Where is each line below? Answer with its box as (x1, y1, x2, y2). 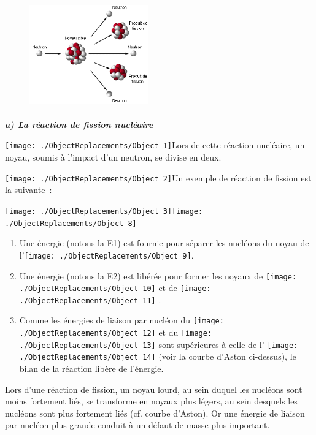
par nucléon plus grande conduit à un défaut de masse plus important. (5, 418, 270, 431)
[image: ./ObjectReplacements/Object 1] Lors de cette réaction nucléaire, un (5, 138, 305, 151)
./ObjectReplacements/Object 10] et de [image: (19, 281, 211, 294)
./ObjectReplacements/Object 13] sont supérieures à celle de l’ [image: (19, 338, 298, 350)
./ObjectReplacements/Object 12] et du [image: (19, 326, 212, 339)
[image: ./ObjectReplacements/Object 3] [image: (5, 206, 203, 216)
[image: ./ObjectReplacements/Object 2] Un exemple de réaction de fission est (5, 171, 312, 184)
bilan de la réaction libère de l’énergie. (19, 362, 164, 375)
